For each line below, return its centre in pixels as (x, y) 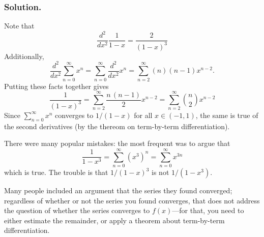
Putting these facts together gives (56, 86)
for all (143, 115)
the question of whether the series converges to (77, 210)
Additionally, (24, 56)
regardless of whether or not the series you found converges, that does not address (132, 200)
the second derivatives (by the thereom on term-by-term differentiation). (117, 126)
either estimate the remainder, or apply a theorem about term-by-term (114, 220)
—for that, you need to (208, 210)
